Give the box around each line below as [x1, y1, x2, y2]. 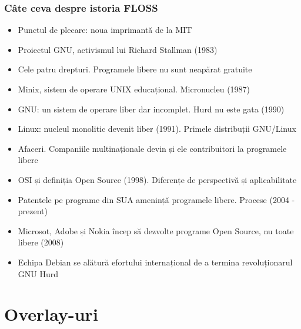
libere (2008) [18, 236, 64, 248]
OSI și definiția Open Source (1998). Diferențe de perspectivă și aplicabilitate [18, 173, 297, 185]
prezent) [18, 205, 48, 217]
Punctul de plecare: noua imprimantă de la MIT [18, 24, 192, 36]
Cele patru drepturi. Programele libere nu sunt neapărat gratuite [18, 63, 252, 75]
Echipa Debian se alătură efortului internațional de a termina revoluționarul [18, 255, 293, 268]
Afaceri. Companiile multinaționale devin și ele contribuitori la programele [18, 142, 287, 154]
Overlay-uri [4, 302, 98, 326]
